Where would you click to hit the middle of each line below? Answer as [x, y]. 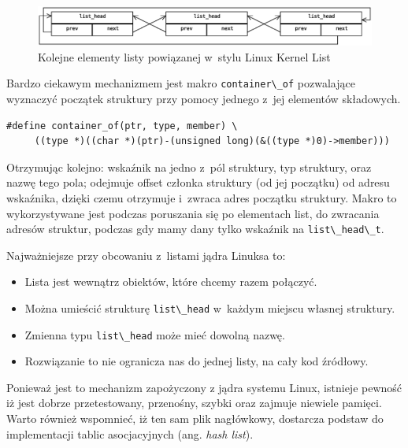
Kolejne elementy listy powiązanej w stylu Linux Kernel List [184, 56]
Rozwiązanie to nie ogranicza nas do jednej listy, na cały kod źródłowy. [197, 361]
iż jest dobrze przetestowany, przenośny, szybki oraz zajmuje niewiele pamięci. [194, 403]
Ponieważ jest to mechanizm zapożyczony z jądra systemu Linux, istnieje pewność [204, 387]
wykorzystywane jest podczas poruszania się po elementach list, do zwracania [193, 213]
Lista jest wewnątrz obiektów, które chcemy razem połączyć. [171, 281]
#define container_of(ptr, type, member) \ [122, 126]
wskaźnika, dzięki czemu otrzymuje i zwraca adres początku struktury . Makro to [202, 197]
